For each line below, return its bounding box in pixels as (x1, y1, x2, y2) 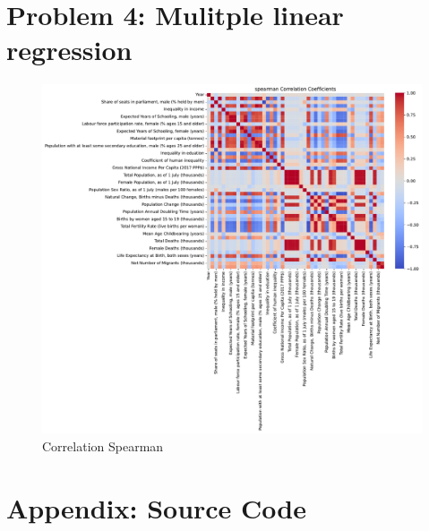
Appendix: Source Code (6, 489, 306, 526)
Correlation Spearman (42, 436, 164, 455)
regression (6, 31, 133, 68)
